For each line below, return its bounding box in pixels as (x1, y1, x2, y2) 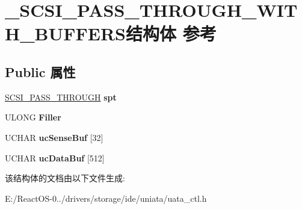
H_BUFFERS (5, 21, 126, 46)
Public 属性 (5, 62, 76, 81)
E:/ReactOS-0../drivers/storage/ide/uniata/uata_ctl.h (5, 192, 207, 204)
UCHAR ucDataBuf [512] (5, 151, 105, 164)
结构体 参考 (125, 21, 217, 46)
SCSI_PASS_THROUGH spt (5, 90, 117, 103)
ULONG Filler (5, 111, 61, 123)
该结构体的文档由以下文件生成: (5, 172, 125, 184)
